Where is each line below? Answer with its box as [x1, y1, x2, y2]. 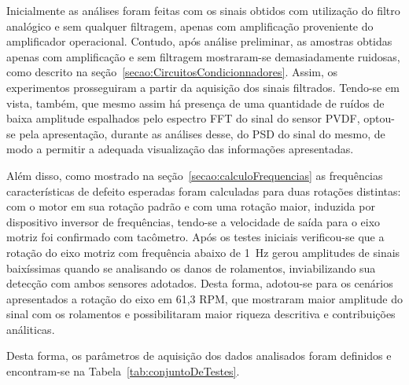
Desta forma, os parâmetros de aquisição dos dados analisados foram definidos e [6, 347, 392, 364]
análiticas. [6, 321, 55, 337]
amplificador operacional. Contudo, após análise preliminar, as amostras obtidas [6, 33, 392, 49]
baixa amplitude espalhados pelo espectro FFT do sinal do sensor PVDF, [6, 110, 360, 126]
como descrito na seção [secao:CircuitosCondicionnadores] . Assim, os [6, 64, 338, 80]
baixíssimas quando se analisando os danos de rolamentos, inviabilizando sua [6, 259, 376, 276]
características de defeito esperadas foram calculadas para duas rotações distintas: [6, 182, 401, 199]
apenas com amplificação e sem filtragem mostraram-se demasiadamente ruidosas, [6, 48, 400, 64]
